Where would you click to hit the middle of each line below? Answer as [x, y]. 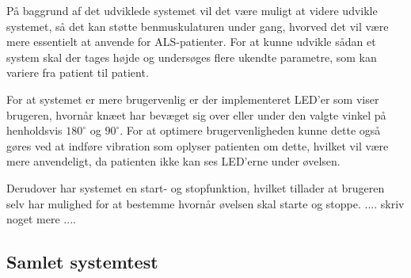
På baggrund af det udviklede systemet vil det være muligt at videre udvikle [192, 10]
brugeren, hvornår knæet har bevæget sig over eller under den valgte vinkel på [196, 114]
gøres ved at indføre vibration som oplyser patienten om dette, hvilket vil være [198, 145]
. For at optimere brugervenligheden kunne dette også [250, 130]
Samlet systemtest [82, 262]
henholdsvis [34, 130]
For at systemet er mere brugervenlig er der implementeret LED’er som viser [193, 99]
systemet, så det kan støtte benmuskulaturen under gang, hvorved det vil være [198, 26]
